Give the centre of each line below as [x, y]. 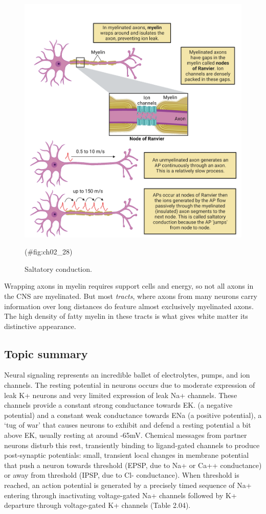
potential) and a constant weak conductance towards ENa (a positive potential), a [133, 415]
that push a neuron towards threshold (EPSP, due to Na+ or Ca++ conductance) [133, 465]
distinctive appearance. [40, 326]
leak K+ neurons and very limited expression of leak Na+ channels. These [121, 395]
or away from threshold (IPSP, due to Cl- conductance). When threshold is [122, 475]
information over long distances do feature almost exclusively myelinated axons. [129, 306]
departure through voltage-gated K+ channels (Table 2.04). [97, 505]
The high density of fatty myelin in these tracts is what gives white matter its [126, 316]
